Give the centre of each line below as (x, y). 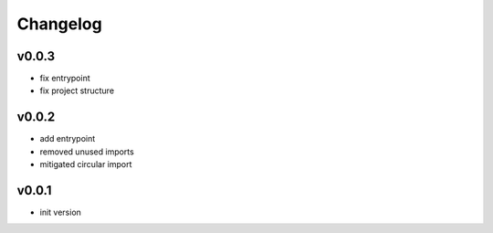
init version (61, 212)
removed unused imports (87, 152)
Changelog (59, 24)
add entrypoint (68, 139)
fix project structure (77, 90)
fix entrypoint (65, 79)
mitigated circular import (86, 164)
